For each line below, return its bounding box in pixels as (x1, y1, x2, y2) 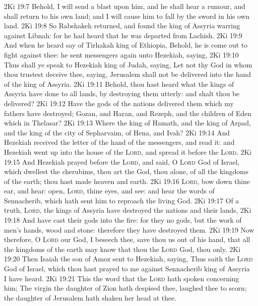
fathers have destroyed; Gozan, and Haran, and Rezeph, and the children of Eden (4, 108, 252, 118)
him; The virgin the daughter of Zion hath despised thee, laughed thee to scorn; (4, 283, 247, 293)
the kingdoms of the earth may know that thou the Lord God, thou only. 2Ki (4, 244, 241, 254)
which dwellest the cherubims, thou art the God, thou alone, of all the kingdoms (4, 166, 249, 177)
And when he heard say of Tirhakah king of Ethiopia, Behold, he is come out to (4, 40, 248, 50)
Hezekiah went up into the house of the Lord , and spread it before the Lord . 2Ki (4, 146, 252, 157)
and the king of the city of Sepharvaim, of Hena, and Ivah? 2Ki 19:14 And (4, 127, 230, 137)
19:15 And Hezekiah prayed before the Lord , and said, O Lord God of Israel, (4, 156, 240, 167)
